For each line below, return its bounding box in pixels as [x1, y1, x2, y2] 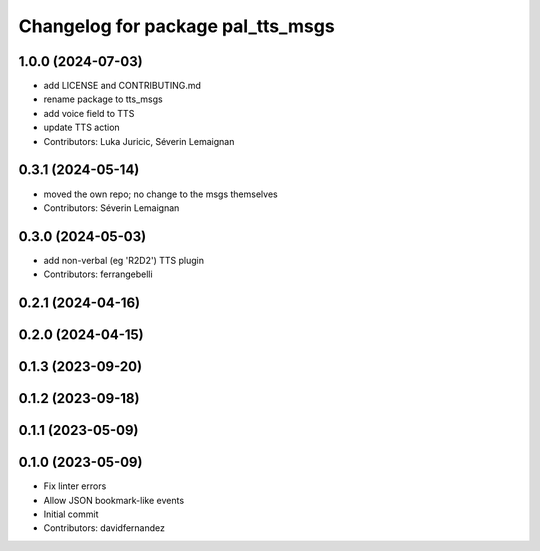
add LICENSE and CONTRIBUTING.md [43, 80, 202, 92]
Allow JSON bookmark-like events [43, 494, 185, 506]
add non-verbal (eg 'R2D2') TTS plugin [43, 254, 205, 266]
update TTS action [43, 121, 120, 134]
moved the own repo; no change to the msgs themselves [43, 188, 279, 200]
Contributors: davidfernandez [43, 522, 165, 534]
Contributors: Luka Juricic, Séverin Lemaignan [43, 135, 235, 147]
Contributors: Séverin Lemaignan [43, 201, 180, 214]
